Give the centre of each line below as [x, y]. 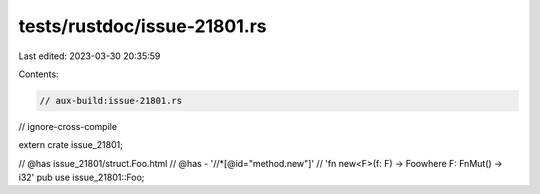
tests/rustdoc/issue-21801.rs [142, 26]
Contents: [38, 74]
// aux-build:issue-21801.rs [111, 100]
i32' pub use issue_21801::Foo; [81, 177]
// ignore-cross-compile [68, 126]
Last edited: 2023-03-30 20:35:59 [89, 56]
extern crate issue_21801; [71, 145]
